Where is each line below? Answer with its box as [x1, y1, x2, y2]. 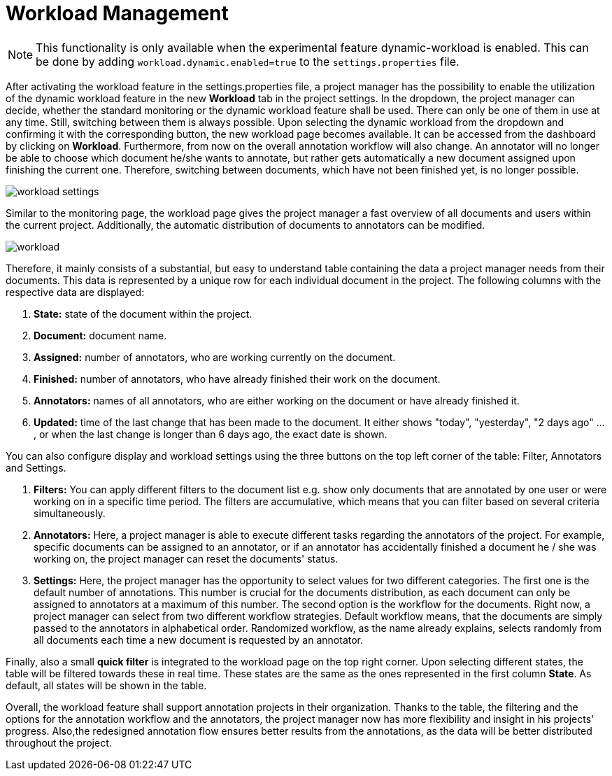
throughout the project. [6, 736, 112, 749]
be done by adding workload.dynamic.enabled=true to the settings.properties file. [36, 54, 460, 69]
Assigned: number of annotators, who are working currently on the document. [34, 351, 396, 363]
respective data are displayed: [6, 285, 145, 298]
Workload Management [6, 1, 229, 25]
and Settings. [6, 461, 66, 474]
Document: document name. [34, 329, 167, 341]
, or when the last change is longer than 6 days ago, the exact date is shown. [34, 428, 387, 440]
